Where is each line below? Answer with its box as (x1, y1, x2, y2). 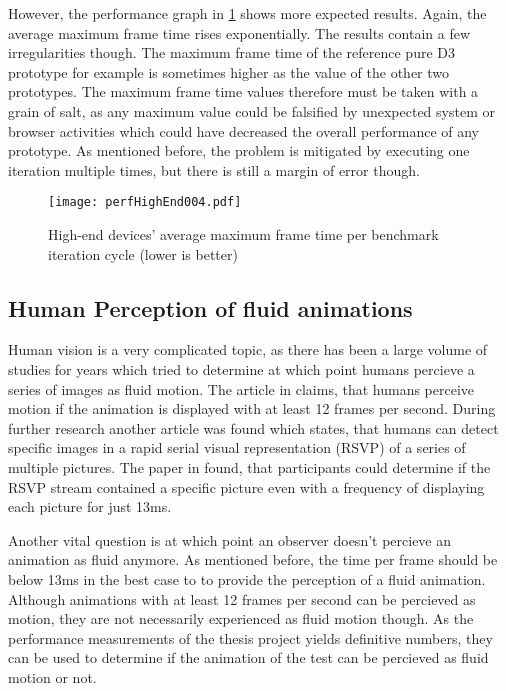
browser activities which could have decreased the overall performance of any (8, 120, 479, 141)
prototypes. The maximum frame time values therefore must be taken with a (8, 81, 479, 102)
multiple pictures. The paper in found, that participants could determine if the (8, 456, 491, 477)
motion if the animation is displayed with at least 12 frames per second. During (8, 398, 496, 419)
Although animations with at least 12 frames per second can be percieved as (8, 588, 476, 609)
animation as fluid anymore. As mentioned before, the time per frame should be (8, 549, 498, 570)
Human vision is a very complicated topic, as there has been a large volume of (8, 339, 488, 360)
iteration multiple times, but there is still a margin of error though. (8, 159, 420, 180)
